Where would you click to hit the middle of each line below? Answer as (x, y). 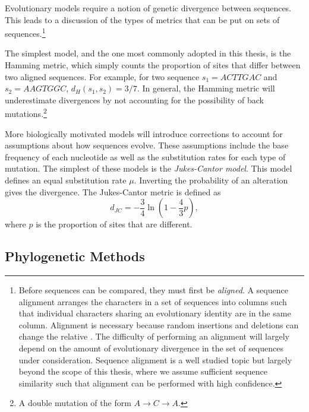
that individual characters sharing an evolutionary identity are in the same (155, 313)
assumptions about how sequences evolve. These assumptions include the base (147, 145)
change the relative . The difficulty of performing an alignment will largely (154, 336)
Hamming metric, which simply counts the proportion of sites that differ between (153, 65)
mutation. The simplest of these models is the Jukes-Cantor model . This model (149, 168)
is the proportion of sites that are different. (114, 224)
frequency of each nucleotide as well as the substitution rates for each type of (145, 156)
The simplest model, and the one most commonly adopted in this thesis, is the (148, 53)
